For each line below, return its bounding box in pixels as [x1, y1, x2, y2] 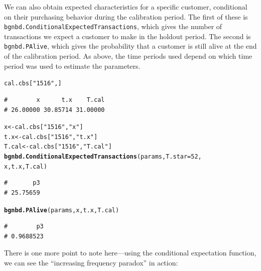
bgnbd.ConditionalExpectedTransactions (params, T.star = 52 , [4, 153, 202, 161]
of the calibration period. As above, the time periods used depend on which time [4, 51, 252, 61]
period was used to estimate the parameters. [4, 60, 141, 71]
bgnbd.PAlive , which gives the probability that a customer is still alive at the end [4, 41, 257, 51]
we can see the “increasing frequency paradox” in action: [4, 257, 178, 268]
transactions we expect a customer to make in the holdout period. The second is [4, 31, 251, 41]
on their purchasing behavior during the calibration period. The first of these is [4, 11, 248, 22]
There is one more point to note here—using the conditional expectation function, [4, 247, 256, 258]
